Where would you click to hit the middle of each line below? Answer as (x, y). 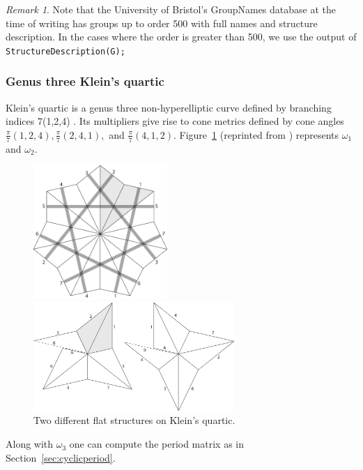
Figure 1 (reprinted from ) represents (259, 134)
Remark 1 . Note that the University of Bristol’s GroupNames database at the (171, 9)
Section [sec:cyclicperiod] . (61, 457)
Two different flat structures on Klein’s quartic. (134, 420)
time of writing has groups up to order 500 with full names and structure (162, 23)
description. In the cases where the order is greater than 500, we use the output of (181, 37)
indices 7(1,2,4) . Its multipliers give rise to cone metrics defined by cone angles (175, 121)
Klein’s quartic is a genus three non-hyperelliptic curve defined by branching (169, 107)
